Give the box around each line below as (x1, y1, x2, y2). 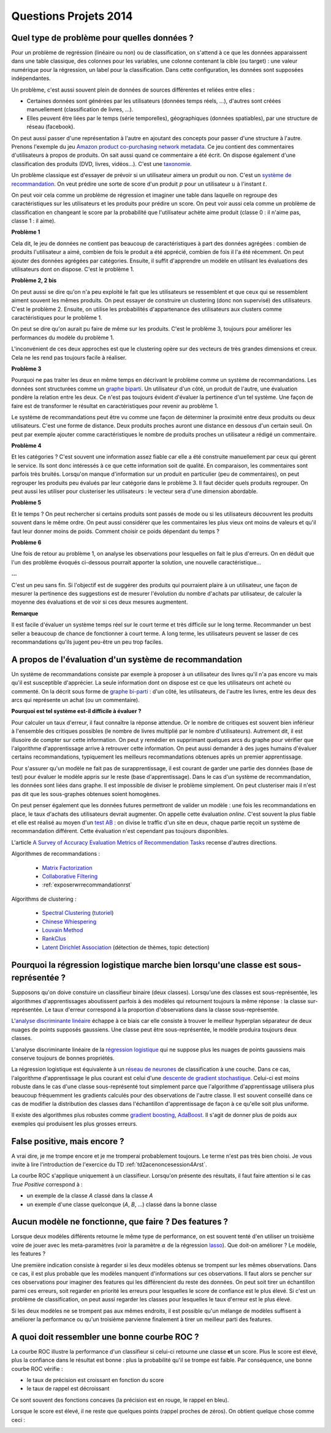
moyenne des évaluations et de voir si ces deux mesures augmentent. (11, 598, 188, 606)
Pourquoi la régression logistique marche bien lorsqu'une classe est (11, 960, 277, 970)
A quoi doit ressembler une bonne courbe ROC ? (11, 1332, 199, 1342)
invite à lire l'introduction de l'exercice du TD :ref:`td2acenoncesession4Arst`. (11, 1161, 207, 1168)
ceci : (11, 1416, 26, 1423)
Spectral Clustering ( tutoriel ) (42, 909, 114, 917)
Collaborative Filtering (42, 873, 98, 880)
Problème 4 (11, 442, 42, 449)
